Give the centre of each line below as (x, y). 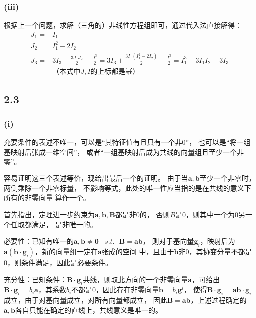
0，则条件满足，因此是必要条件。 (58, 262)
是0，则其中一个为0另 (210, 215)
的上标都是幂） (115, 72)
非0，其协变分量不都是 (215, 251)
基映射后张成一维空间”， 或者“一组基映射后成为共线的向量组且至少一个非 (124, 152)
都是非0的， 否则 (142, 215)
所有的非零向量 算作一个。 (47, 198)
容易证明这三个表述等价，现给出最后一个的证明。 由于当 (96, 178)
